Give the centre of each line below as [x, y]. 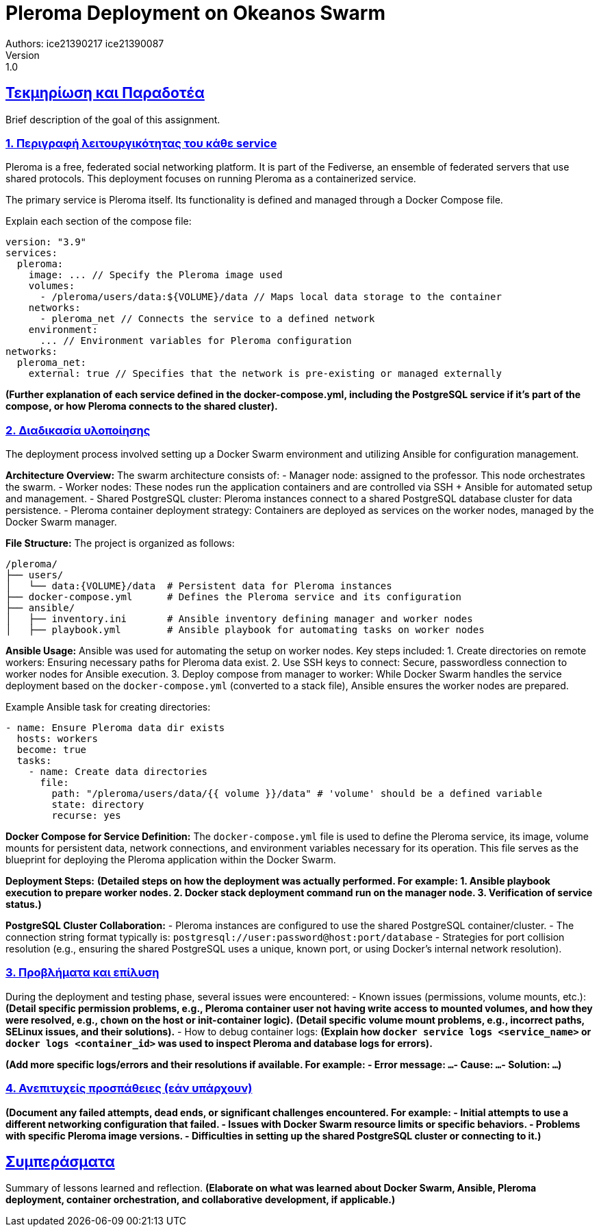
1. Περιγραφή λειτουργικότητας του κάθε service [141, 143]
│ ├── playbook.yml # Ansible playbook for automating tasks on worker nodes [245, 630]
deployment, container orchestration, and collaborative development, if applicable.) [201, 1200]
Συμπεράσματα [60, 1162]
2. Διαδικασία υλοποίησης [78, 430]
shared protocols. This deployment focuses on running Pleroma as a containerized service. [211, 179]
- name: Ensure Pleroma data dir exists [115, 728]
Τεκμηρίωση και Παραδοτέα [105, 93]
